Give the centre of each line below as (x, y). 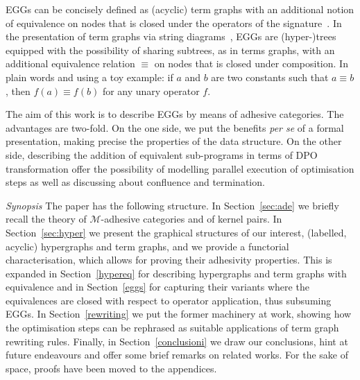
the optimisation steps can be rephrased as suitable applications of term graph (172, 328)
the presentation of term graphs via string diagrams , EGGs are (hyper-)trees (171, 36)
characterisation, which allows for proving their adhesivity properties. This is (169, 260)
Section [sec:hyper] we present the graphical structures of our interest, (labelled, (176, 232)
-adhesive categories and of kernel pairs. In (191, 219)
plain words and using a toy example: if (89, 77)
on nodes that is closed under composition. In (251, 63)
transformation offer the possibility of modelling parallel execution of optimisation (180, 168)
